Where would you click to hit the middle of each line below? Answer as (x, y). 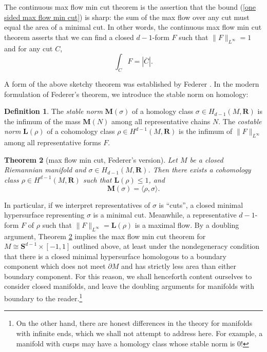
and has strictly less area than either (179, 266)
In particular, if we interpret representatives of (77, 204)
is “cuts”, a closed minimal (201, 204)
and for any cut (28, 48)
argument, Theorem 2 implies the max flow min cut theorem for (105, 236)
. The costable (240, 121)
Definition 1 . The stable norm (53, 111)
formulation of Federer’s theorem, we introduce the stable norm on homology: (126, 94)
